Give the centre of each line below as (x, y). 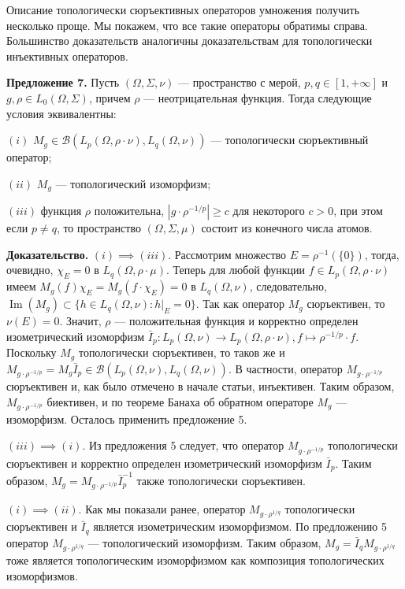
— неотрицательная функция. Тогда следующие (258, 97)
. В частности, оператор (285, 368)
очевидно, (30, 270)
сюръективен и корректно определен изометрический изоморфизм (164, 463)
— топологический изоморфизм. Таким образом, (204, 542)
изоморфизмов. (42, 575)
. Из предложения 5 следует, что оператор (183, 445)
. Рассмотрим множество (227, 254)
